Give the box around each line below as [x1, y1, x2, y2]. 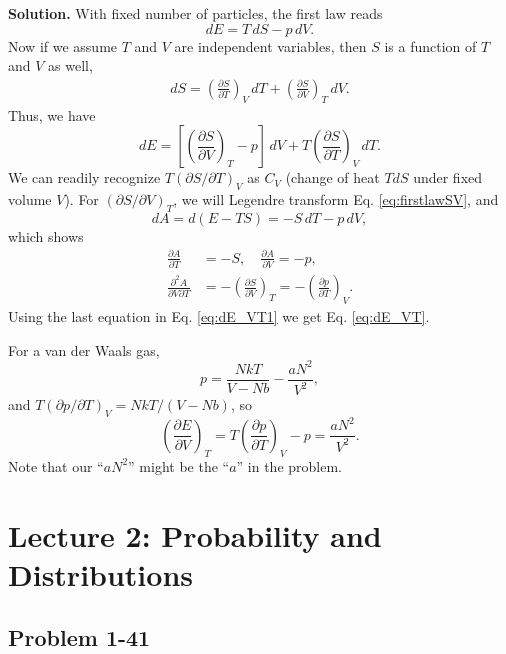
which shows [8, 225, 84, 246]
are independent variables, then [174, 35, 367, 56]
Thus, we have [8, 104, 96, 125]
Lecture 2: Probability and [8, 514, 382, 555]
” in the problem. [236, 455, 342, 476]
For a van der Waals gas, [8, 339, 160, 360]
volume [8, 189, 52, 209]
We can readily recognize [8, 167, 161, 188]
